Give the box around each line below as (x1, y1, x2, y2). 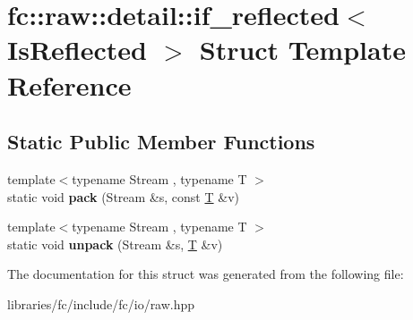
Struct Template (199, 31, 406, 68)
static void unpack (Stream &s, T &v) (7, 234, 223, 253)
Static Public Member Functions (7, 128, 315, 156)
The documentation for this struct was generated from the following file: (7, 265, 404, 283)
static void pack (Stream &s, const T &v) (7, 187, 239, 206)
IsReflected (7, 31, 147, 68)
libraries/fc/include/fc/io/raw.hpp (7, 294, 195, 313)
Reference (7, 66, 132, 103)
